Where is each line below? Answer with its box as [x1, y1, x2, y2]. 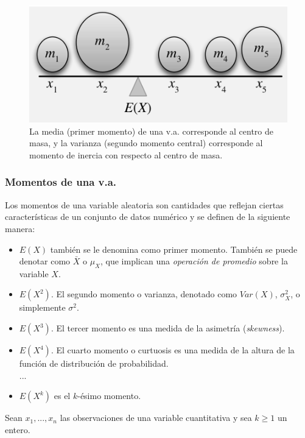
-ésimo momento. [77, 389, 141, 402]
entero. [5, 423, 30, 436]
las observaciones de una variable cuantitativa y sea [60, 411, 252, 424]
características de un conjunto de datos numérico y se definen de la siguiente [5, 210, 290, 223]
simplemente [19, 301, 66, 314]
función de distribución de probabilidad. [19, 357, 169, 370]
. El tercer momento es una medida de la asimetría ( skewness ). [51, 322, 285, 334]
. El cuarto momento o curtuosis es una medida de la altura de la [51, 344, 295, 356]
